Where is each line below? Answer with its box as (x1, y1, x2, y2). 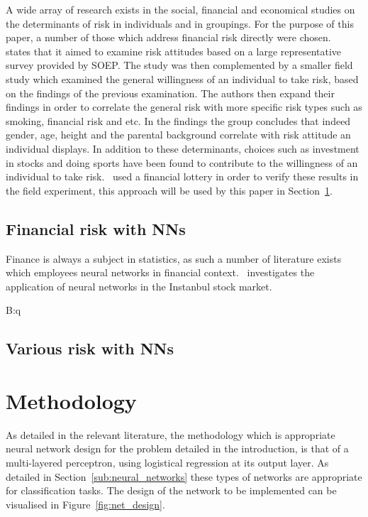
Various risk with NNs (6, 337, 174, 359)
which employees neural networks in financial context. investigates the (6, 265, 315, 280)
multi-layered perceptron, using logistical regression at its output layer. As (6, 455, 329, 469)
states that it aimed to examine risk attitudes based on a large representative (6, 43, 342, 58)
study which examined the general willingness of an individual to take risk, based (6, 71, 359, 86)
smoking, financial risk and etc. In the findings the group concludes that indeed (6, 113, 351, 128)
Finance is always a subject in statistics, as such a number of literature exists (6, 251, 342, 266)
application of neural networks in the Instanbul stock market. (6, 278, 272, 293)
